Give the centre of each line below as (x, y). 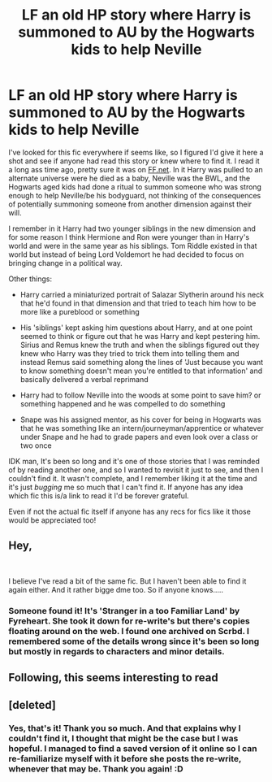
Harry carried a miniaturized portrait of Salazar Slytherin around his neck (142, 294)
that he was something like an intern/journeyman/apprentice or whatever (142, 428)
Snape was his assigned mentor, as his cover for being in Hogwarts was (140, 419)
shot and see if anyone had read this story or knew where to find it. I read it (134, 161)
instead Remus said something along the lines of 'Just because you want (142, 362)
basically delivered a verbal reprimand (84, 379)
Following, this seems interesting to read (114, 678)
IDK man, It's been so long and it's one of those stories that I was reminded (134, 461)
